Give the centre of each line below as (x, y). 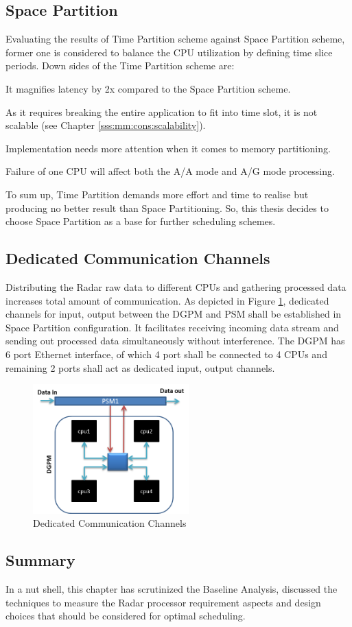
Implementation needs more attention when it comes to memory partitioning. (168, 148)
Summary (40, 560)
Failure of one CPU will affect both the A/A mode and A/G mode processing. (170, 171)
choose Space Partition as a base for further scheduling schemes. (141, 221)
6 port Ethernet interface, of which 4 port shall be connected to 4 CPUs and (166, 354)
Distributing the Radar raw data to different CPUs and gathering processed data (176, 286)
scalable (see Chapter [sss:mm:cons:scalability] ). (106, 125)
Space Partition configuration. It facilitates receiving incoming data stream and (172, 327)
